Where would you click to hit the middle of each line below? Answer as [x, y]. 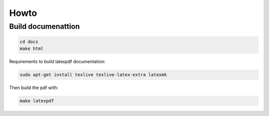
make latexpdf [37, 101]
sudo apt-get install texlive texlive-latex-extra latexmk [93, 75]
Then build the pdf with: [34, 88]
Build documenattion [44, 26]
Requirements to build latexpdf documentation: [57, 62]
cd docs [29, 42]
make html [32, 49]
